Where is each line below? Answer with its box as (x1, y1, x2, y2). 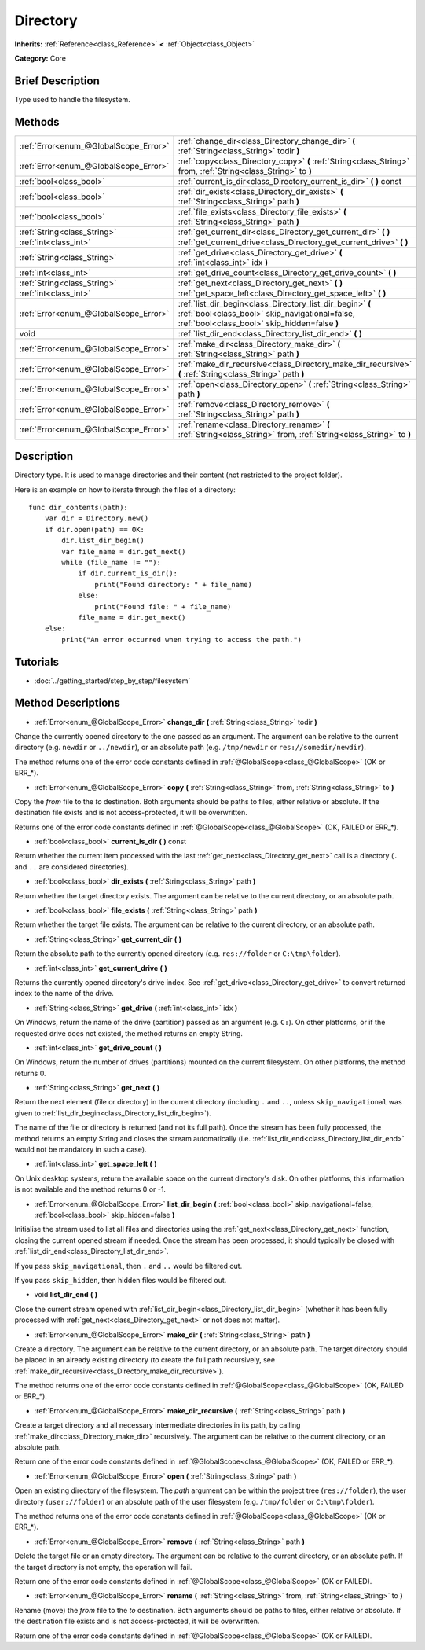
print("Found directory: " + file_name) (94, 580, 253, 589)
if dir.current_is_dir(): (78, 569, 178, 578)
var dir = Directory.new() (44, 514, 149, 523)
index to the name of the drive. (14, 989, 114, 998)
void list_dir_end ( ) (34, 1290, 98, 1299)
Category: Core (14, 53, 67, 63)
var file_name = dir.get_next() (61, 547, 186, 556)
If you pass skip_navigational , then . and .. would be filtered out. (14, 1261, 243, 1270)
